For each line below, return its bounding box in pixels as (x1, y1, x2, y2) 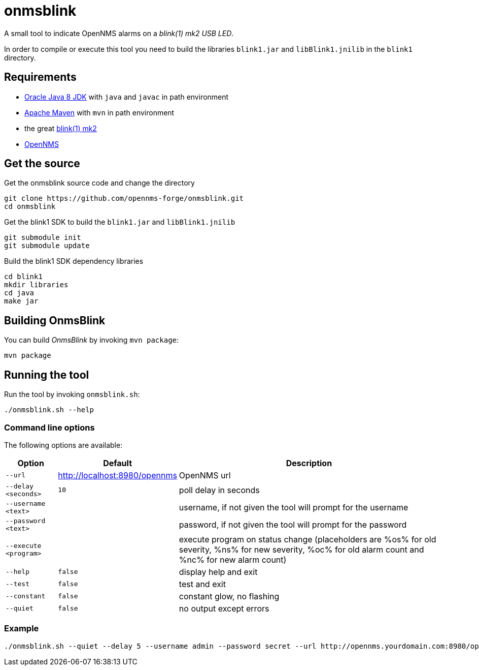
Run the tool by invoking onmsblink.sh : (4, 390, 140, 399)
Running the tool (4, 368, 89, 381)
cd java (4, 289, 35, 297)
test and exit (179, 578, 226, 589)
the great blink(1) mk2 (24, 124, 97, 133)
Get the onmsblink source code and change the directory (4, 178, 195, 188)
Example (4, 623, 39, 634)
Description (286, 458, 332, 468)
